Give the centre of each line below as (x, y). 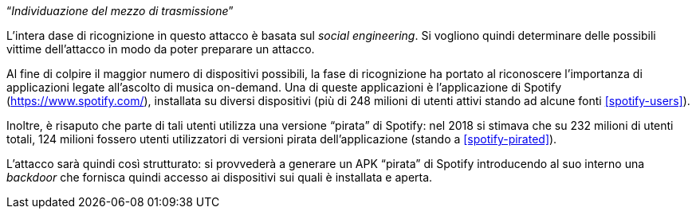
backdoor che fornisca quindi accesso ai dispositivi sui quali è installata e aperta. (220, 177)
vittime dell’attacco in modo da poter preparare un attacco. (161, 49)
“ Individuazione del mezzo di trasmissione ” (120, 11)
